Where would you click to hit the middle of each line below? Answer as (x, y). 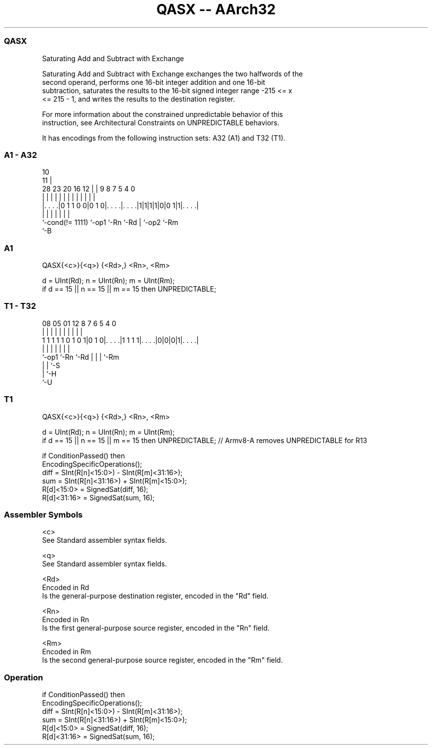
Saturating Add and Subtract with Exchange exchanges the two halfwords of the (172, 74)
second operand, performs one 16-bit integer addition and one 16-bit (154, 82)
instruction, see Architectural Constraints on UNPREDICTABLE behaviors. (161, 122)
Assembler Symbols (43, 514)
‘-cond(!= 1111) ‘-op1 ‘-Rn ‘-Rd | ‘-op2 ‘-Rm (110, 223)
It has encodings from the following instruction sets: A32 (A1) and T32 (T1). (164, 138)
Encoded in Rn (66, 620)
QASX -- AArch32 (216, 9)
